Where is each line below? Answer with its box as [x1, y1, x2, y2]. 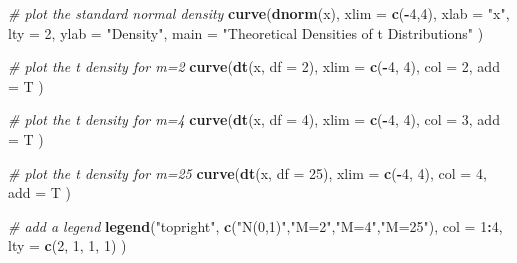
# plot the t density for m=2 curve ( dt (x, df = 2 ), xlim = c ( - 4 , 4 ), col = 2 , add [8, 56, 500, 77]
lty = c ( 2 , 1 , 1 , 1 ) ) [8, 235, 127, 256]
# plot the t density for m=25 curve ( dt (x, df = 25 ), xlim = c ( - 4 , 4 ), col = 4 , [8, 162, 487, 183]
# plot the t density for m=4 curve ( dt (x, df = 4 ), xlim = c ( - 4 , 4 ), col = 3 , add [8, 109, 500, 130]
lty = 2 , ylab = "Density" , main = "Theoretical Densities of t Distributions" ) [8, 22, 484, 43]
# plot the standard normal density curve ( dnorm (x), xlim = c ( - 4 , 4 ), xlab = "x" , [8, 3, 510, 23]
